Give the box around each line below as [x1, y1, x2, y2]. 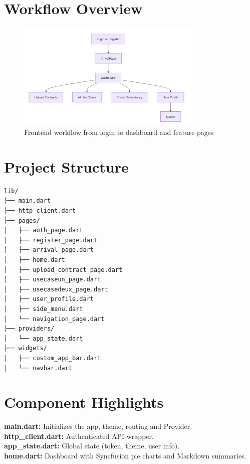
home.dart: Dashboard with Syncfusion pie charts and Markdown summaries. [4, 450, 246, 461]
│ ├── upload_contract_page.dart [4, 266, 123, 273]
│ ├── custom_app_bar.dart [4, 354, 101, 362]
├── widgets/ [4, 345, 47, 352]
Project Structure [4, 156, 129, 177]
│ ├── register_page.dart [4, 236, 98, 244]
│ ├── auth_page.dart [4, 227, 83, 234]
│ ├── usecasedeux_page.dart [4, 285, 108, 293]
